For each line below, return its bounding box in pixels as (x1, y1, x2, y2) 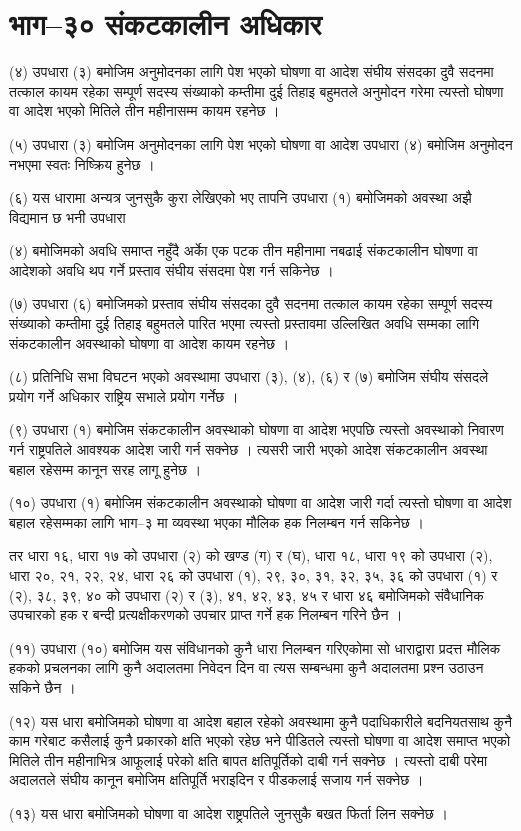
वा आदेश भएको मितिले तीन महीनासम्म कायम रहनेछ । (9, 100, 280, 121)
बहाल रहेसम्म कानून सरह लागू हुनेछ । (9, 458, 202, 479)
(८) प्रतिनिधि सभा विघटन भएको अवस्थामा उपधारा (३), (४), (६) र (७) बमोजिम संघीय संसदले (9, 366, 489, 387)
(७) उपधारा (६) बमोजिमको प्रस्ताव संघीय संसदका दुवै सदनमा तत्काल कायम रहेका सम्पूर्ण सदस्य (9, 293, 493, 314)
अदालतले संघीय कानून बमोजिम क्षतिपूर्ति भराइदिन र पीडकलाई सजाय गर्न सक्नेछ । (9, 769, 424, 790)
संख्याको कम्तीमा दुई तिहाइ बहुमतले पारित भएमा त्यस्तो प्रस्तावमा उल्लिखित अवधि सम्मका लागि (9, 313, 479, 334)
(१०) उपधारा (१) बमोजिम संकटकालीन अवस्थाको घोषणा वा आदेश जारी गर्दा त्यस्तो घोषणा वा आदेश (9, 492, 512, 513)
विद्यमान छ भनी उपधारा (9, 206, 126, 227)
